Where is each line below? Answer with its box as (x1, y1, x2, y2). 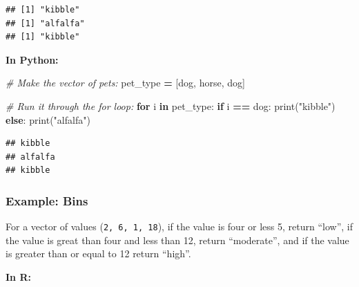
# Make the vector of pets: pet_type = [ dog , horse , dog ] (6, 75, 245, 90)
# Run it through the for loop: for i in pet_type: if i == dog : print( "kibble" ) (6, 98, 336, 113)
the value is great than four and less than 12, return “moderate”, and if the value (6, 232, 349, 247)
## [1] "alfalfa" (6, 18, 85, 28)
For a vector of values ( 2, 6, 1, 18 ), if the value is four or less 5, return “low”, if (6, 219, 353, 234)
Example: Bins (6, 192, 88, 209)
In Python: (6, 52, 59, 66)
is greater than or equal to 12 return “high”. (6, 246, 191, 261)
